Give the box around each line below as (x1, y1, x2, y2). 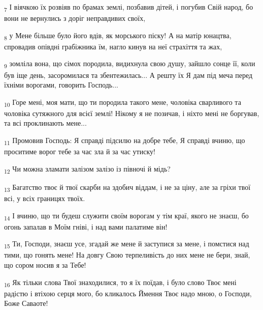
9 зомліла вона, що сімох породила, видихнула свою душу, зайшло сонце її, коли (4, 58, 255, 70)
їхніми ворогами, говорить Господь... (4, 79, 118, 90)
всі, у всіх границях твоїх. (4, 193, 85, 204)
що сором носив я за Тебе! (4, 260, 86, 270)
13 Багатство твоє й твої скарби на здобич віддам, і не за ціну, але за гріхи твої (4, 181, 251, 193)
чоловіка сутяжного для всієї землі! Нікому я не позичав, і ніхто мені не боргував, (4, 107, 259, 118)
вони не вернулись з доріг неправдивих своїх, (4, 13, 146, 23)
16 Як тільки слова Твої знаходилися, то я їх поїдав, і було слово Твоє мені (4, 276, 237, 289)
